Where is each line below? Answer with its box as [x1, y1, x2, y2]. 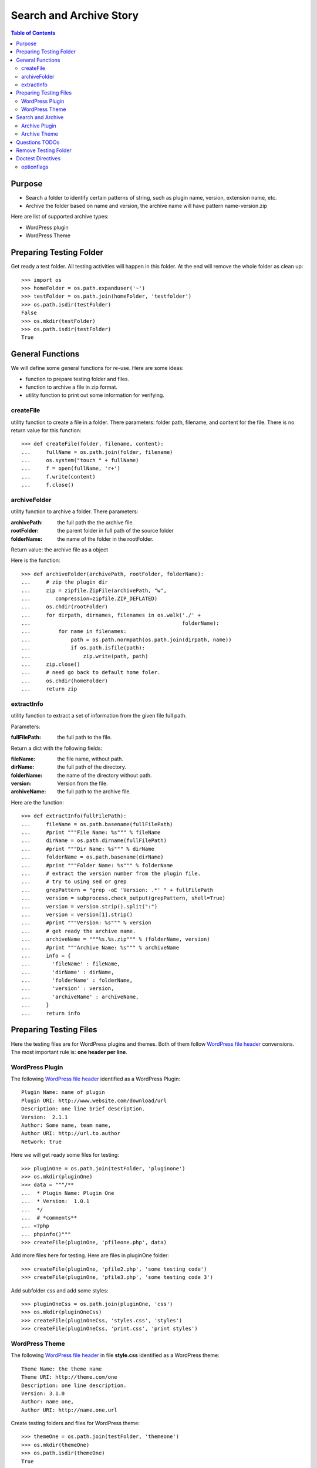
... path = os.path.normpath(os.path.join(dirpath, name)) [21, 636, 232, 643]
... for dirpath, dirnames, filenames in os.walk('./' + [21, 611, 201, 618]
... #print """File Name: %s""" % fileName [21, 829, 161, 836]
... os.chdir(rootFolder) [21, 604, 109, 610]
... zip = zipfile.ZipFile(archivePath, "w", [21, 587, 167, 594]
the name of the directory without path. [57, 772, 152, 779]
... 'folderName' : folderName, [21, 977, 133, 984]
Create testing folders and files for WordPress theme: [11, 1420, 140, 1427]
